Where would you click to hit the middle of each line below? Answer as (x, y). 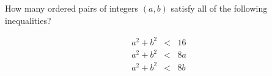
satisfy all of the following (219, 8)
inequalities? (28, 20)
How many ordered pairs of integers (72, 8)
